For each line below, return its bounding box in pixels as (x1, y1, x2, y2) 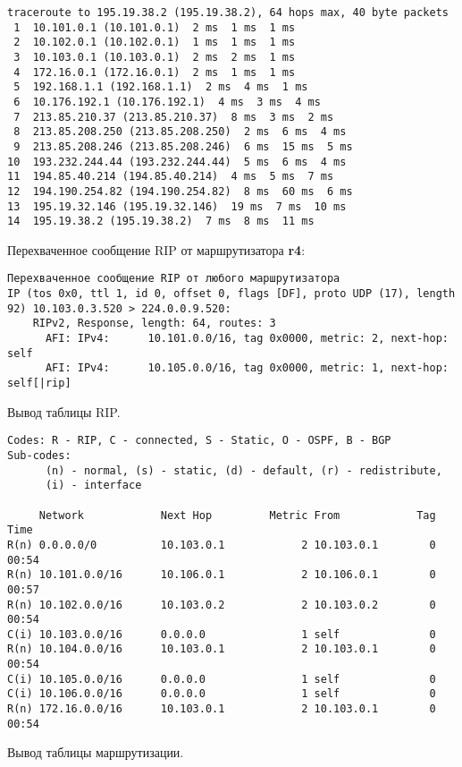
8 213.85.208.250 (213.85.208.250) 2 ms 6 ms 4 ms (13, 125, 347, 139)
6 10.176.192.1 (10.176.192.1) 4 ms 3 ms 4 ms (13, 95, 321, 108)
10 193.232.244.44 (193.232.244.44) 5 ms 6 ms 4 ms (7, 155, 347, 168)
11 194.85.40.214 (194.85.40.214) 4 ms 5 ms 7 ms (7, 170, 334, 183)
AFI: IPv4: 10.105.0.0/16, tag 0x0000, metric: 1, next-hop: (45, 362, 449, 375)
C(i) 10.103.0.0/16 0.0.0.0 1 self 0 (7, 627, 436, 641)
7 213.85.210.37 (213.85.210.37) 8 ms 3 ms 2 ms (13, 110, 334, 124)
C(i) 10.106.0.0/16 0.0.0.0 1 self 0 (7, 687, 436, 701)
